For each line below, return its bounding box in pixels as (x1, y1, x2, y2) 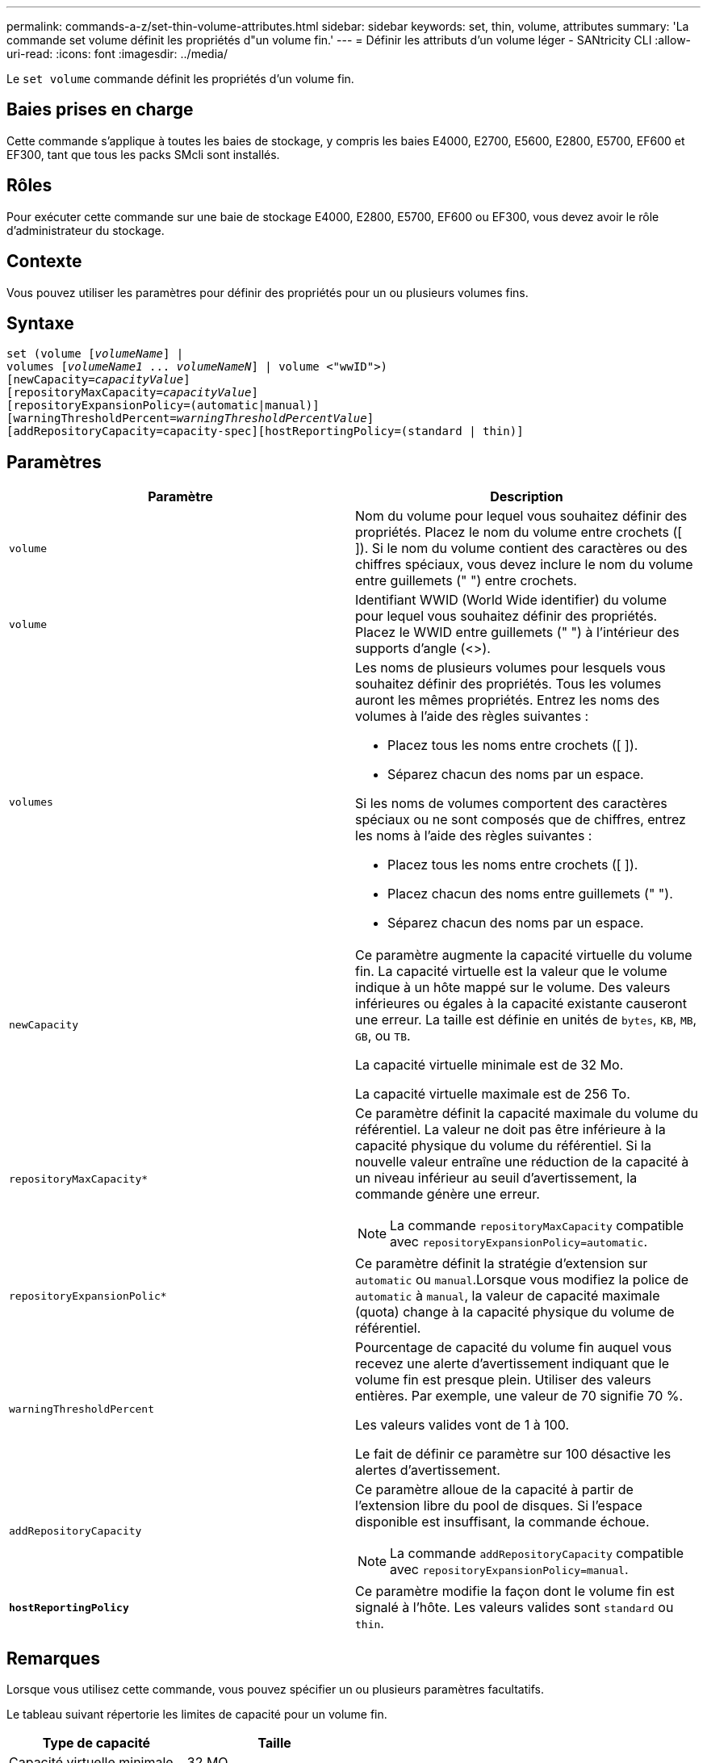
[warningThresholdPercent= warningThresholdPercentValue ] (6, 412, 374, 425)
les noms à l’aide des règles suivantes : (355, 827, 592, 844)
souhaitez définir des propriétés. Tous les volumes (355, 676, 662, 693)
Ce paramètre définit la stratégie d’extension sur (355, 1255, 648, 1272)
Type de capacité (42, 1735, 151, 1752)
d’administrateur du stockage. (6, 223, 165, 237)
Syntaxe (6, 312, 74, 333)
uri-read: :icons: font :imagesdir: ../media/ (6, 47, 228, 61)
